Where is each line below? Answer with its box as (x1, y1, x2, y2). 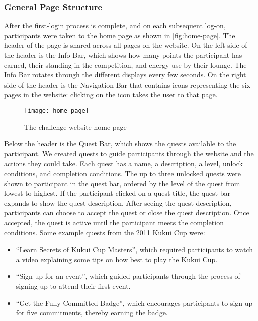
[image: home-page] (24, 107, 89, 114)
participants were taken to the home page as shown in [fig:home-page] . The (4, 30, 235, 40)
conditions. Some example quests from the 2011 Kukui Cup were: (4, 227, 205, 237)
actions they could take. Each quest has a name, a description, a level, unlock (4, 158, 243, 169)
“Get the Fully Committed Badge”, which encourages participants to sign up (16, 297, 253, 308)
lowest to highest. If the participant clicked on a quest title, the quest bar (4, 188, 230, 198)
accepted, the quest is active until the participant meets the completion (4, 217, 224, 227)
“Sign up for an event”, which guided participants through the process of (16, 271, 240, 281)
